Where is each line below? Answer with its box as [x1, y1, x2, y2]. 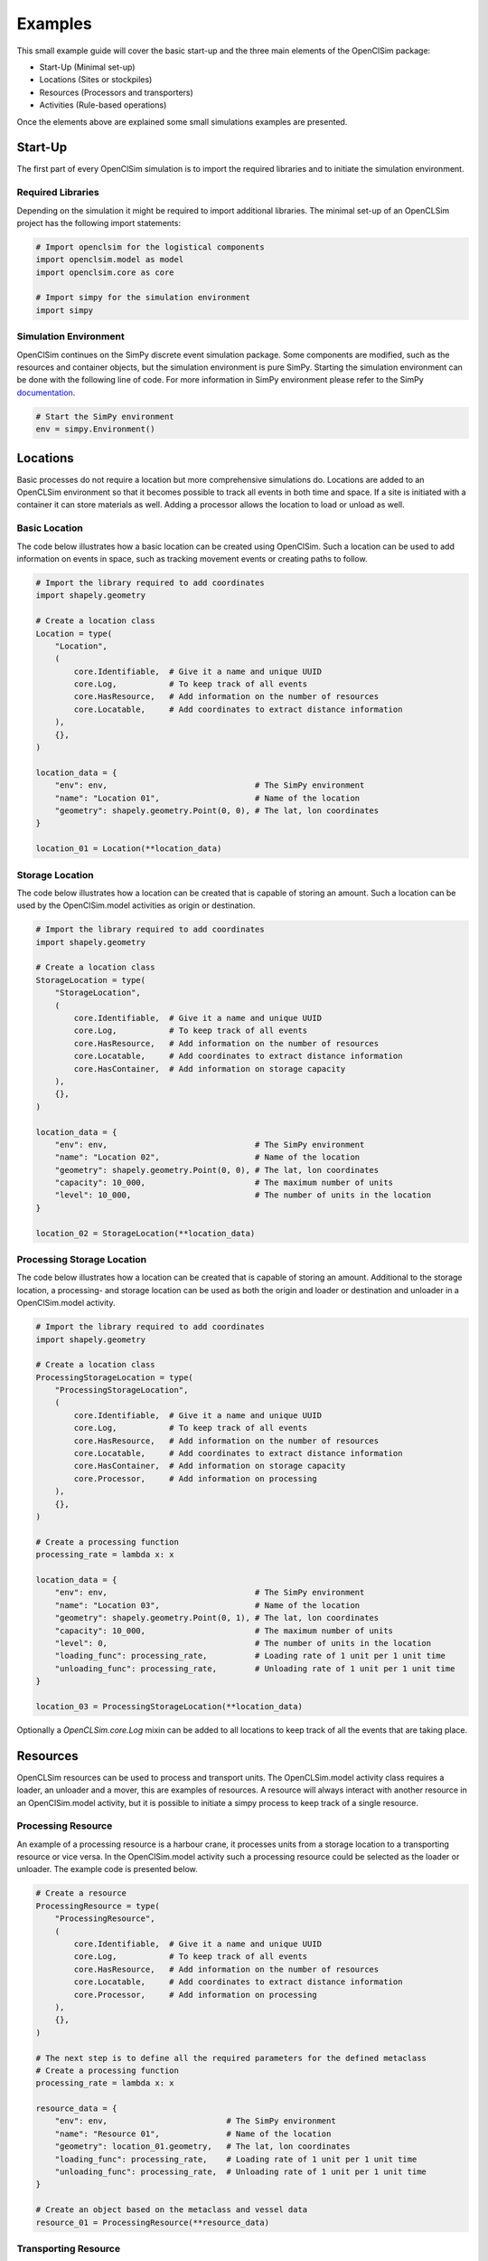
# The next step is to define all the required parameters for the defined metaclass [35, 2053, 427, 2063]
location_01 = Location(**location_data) [35, 844, 222, 854]
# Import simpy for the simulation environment [35, 292, 250, 303]
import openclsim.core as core [35, 267, 175, 278]
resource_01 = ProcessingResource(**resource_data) [35, 2217, 270, 2228]
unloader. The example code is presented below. [16, 1864, 198, 1875]
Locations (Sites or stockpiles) [39, 74, 153, 85]
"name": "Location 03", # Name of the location [54, 1600, 361, 1610]
